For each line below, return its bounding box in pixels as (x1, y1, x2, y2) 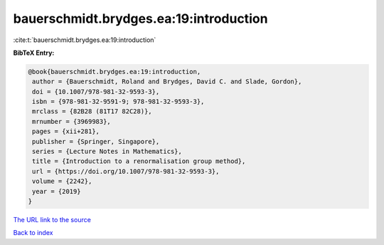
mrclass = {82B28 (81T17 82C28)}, (32, 108, 152, 115)
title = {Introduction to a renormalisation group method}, (32, 157, 246, 165)
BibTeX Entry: (13, 48, 55, 57)
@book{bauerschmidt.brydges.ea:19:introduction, (28, 68, 201, 75)
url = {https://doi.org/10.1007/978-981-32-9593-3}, (32, 167, 220, 175)
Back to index (13, 229, 53, 237)
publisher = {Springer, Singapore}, (32, 137, 160, 145)
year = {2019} (32, 187, 81, 195)
